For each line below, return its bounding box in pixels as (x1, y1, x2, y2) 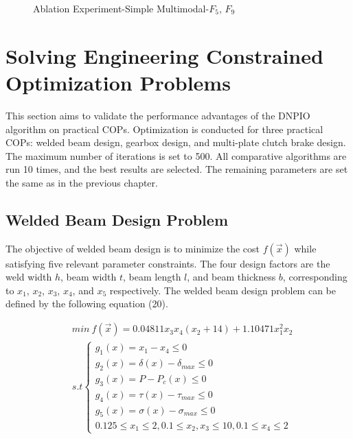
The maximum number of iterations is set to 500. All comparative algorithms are (5, 148, 347, 163)
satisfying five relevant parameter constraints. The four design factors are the (5, 256, 330, 270)
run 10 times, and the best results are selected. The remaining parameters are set (5, 162, 348, 176)
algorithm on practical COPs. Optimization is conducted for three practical (5, 121, 323, 136)
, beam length (123, 270, 181, 284)
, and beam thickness (187, 270, 276, 284)
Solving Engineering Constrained (5, 41, 323, 69)
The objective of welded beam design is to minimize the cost (5, 241, 260, 255)
